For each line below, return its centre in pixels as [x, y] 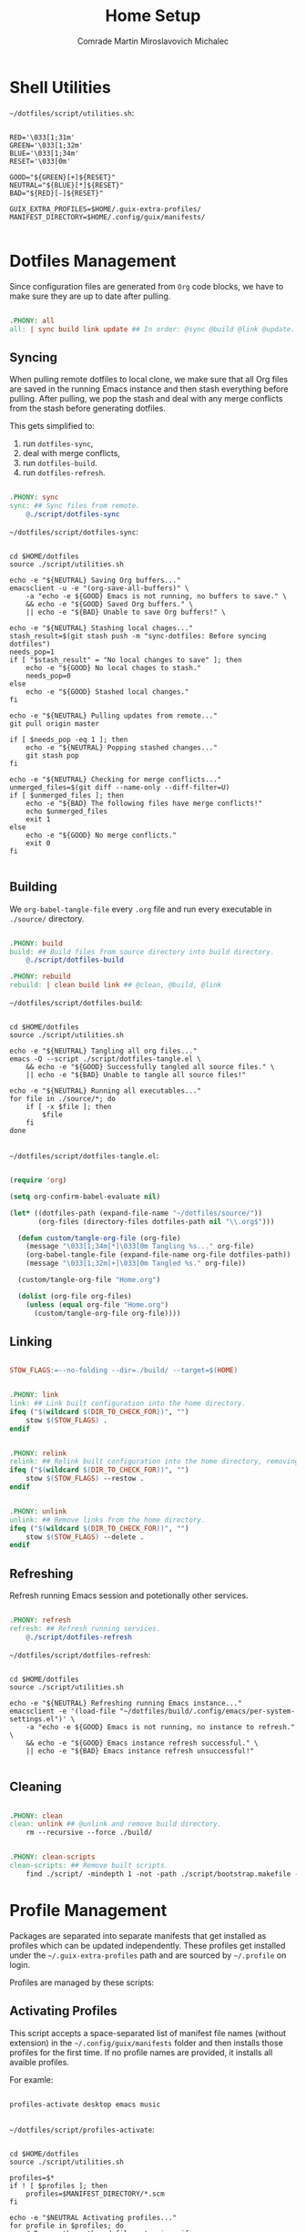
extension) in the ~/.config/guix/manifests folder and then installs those [147, 2043]
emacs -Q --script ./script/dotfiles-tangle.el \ [106, 1059]
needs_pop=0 [48, 676]
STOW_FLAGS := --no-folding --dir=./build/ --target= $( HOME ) [124, 1371]
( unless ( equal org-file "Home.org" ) [97, 1305]
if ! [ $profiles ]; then [58, 2186]
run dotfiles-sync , [58, 443]
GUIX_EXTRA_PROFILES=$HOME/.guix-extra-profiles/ [106, 209]
